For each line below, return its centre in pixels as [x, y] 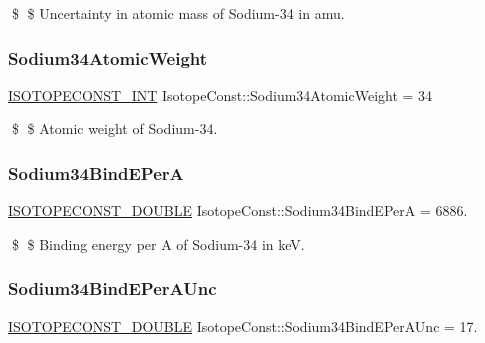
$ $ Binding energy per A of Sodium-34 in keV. [158, 243]
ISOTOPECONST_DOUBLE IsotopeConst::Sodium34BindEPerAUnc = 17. [243, 325]
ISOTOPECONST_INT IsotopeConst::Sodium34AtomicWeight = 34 [220, 94]
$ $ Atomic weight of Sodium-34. [114, 128]
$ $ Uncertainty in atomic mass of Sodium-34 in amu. [178, 13]
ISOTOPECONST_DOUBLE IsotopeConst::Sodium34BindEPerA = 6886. [238, 210]
